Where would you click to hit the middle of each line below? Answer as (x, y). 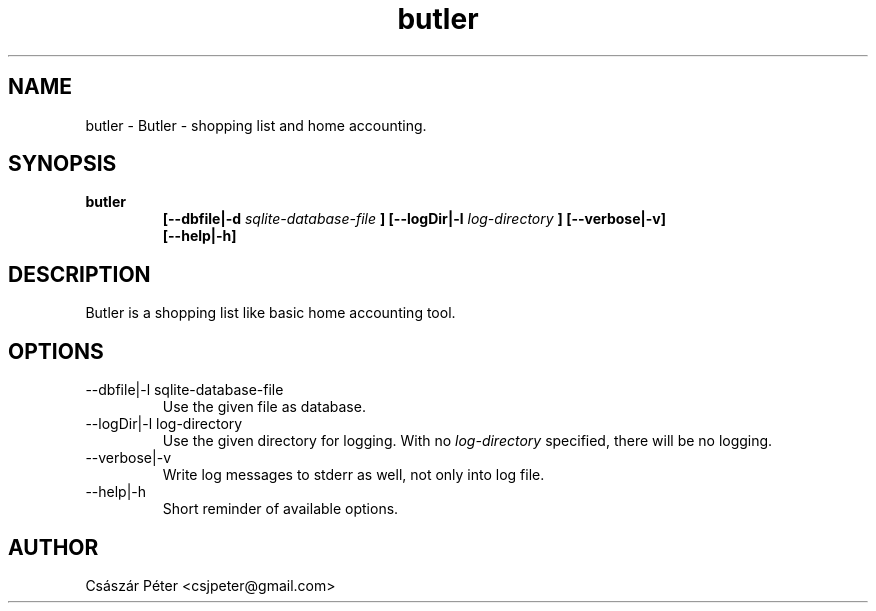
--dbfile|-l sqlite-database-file (184, 390)
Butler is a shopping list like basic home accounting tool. (270, 313)
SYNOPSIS (62, 164)
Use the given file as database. (264, 407)
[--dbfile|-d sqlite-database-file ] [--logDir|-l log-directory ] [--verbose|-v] (414, 219)
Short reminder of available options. (280, 509)
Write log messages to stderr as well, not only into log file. (353, 475)
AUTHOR (53, 547)
